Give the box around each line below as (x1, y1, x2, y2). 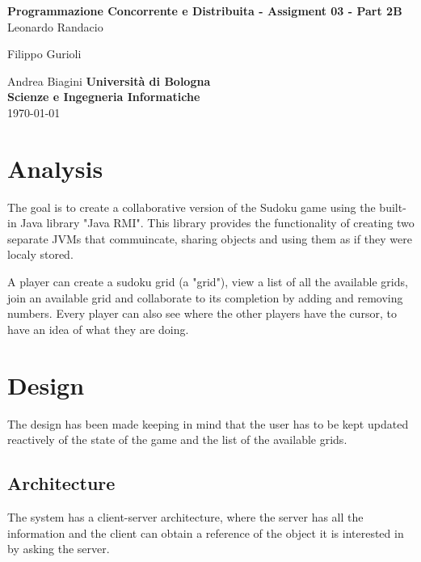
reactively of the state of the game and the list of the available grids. (7, 431, 347, 448)
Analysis (7, 151, 103, 184)
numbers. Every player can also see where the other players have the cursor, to (7, 305, 397, 322)
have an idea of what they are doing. (7, 320, 189, 337)
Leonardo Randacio (7, 18, 103, 35)
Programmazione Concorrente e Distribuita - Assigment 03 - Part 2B (7, 2, 402, 19)
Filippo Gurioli (7, 45, 82, 62)
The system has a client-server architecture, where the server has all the (7, 508, 364, 525)
